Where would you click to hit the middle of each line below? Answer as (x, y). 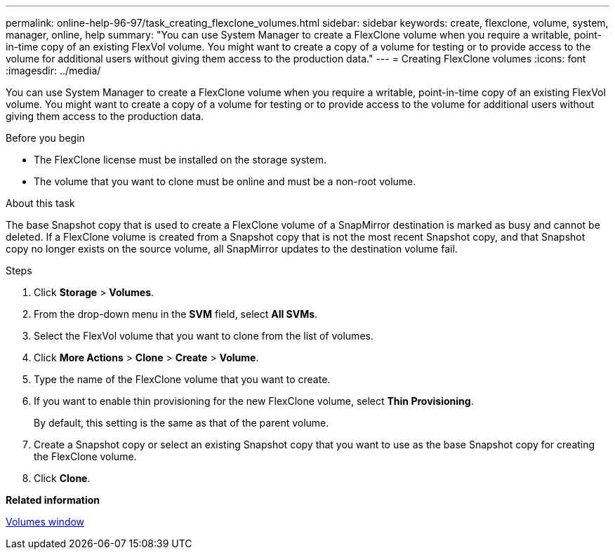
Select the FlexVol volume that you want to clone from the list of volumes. (204, 336)
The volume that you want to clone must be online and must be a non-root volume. (225, 181)
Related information (53, 500)
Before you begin (45, 138)
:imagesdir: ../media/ (53, 71)
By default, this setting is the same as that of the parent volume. (181, 423)
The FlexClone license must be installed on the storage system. (180, 160)
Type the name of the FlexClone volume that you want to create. (182, 379)
